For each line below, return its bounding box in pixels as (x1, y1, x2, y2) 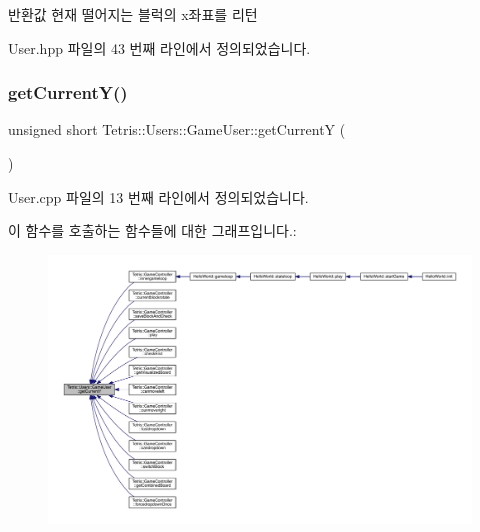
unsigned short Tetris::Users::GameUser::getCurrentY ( (8, 119, 346, 140)
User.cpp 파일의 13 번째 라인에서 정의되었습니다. (8, 186, 309, 207)
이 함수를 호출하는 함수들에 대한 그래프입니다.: (8, 220, 297, 241)
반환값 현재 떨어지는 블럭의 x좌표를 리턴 (8, 4, 258, 24)
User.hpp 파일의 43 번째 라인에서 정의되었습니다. (8, 37, 311, 58)
